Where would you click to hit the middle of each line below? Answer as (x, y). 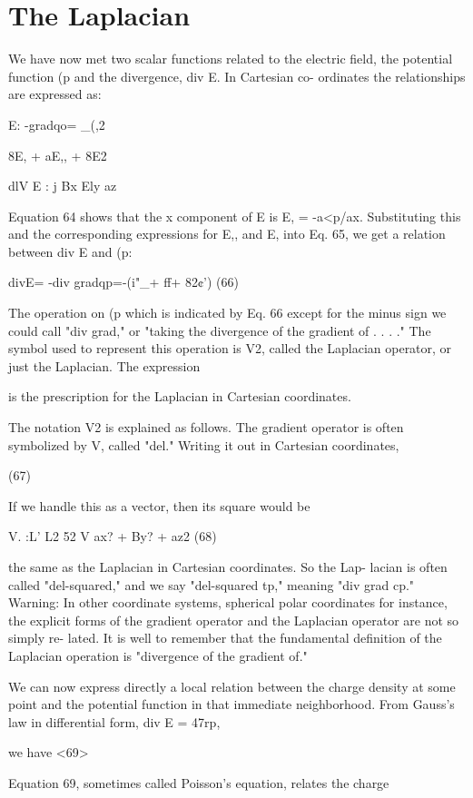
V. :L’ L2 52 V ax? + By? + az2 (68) (113, 536)
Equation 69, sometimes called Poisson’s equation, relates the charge (199, 782)
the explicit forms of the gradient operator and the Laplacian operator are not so (234, 620)
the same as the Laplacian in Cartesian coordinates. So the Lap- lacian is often (228, 566)
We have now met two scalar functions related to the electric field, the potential (231, 59)
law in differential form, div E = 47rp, (114, 721)
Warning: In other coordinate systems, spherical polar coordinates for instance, (228, 602)
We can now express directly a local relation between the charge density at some (232, 686)
